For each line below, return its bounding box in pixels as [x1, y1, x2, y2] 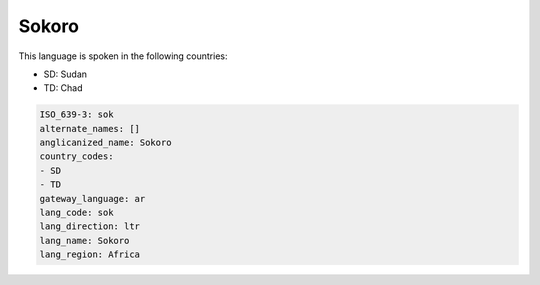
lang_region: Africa [39, 249, 140, 260]
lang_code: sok [39, 207, 114, 219]
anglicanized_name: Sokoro [39, 137, 172, 149]
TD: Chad [43, 82, 84, 94]
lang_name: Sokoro [39, 235, 130, 246]
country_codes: [39, 151, 114, 162]
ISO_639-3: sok [39, 109, 114, 120]
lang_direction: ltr [39, 221, 140, 232]
